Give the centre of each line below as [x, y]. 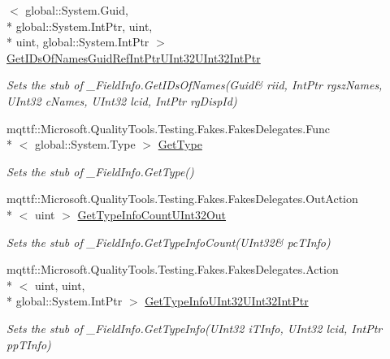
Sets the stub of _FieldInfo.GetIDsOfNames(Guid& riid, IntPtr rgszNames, [195, 85]
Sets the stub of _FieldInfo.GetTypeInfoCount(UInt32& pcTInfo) [169, 242]
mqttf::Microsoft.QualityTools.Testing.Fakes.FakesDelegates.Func [168, 128]
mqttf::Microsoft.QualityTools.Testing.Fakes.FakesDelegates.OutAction [182, 199]
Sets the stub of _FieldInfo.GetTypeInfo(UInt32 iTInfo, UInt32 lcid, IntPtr [195, 328]
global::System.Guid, [77, 10]
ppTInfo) [29, 344]
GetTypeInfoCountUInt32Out [152, 214]
